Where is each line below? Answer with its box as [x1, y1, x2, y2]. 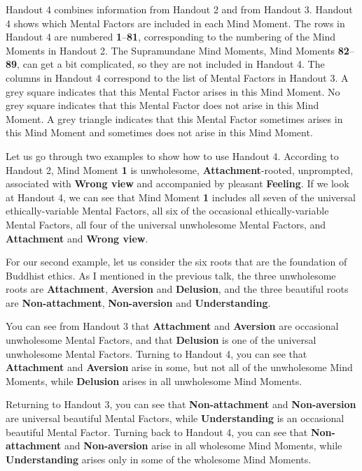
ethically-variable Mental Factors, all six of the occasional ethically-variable [6, 203, 329, 218]
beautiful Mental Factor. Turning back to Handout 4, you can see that [6, 424, 308, 439]
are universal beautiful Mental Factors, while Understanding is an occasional [6, 411, 344, 426]
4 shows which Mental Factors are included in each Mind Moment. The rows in [6, 15, 345, 30]
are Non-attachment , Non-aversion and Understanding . [6, 295, 271, 310]
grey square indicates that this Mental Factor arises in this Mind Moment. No [6, 84, 340, 99]
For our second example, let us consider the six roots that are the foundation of [6, 254, 347, 269]
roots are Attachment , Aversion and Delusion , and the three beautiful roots [6, 282, 349, 296]
